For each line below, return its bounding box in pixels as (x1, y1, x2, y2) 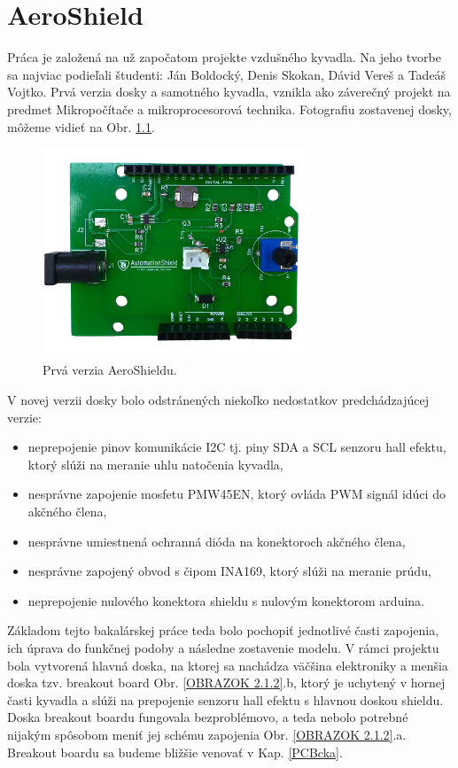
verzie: (7, 407, 42, 426)
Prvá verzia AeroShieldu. (43, 361, 177, 379)
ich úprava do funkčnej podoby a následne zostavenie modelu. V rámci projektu (7, 639, 439, 657)
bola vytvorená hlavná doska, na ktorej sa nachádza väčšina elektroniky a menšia (7, 656, 448, 674)
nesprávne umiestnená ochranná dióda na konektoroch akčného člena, (27, 531, 406, 550)
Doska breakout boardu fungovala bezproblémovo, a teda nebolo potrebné (7, 708, 408, 726)
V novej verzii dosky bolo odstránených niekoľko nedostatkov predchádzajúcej (7, 391, 429, 409)
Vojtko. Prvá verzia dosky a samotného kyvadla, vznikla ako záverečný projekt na (7, 82, 451, 101)
